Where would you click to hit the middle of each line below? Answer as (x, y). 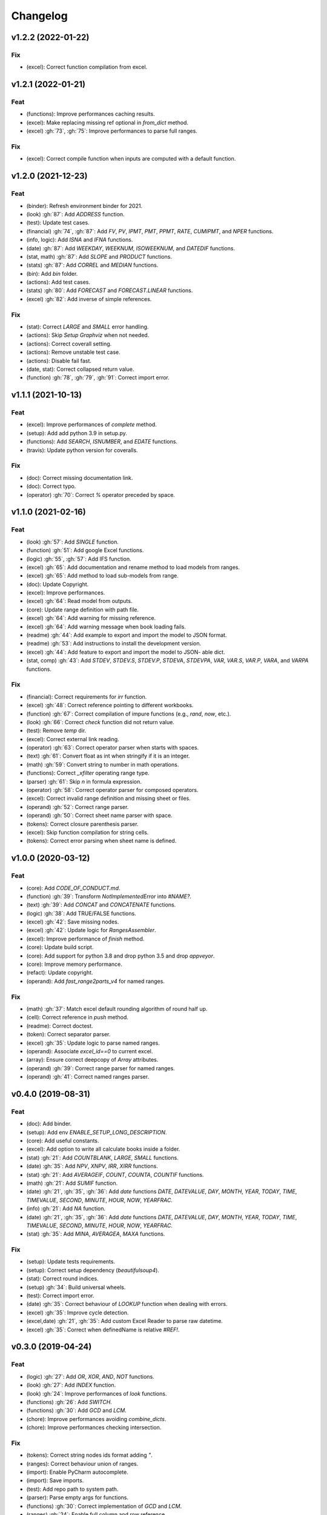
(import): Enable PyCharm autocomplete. (77, 1472)
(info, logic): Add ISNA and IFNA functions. (80, 240)
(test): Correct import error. (60, 1296)
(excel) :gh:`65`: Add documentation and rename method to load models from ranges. (133, 567)
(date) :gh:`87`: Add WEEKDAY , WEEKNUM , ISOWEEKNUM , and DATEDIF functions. (131, 248)
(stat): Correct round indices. (63, 1279)
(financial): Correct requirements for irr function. (87, 696)
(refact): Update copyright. (60, 973)
